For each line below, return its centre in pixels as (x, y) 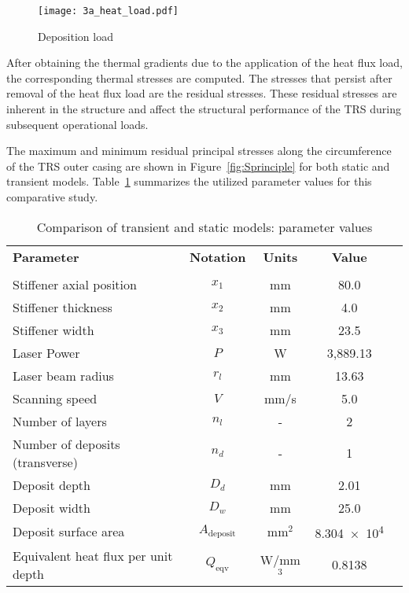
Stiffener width (53, 330)
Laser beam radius (63, 375)
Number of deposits (66, 444)
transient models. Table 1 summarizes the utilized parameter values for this (189, 181)
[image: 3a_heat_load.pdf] (108, 11)
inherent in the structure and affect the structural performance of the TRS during (204, 109)
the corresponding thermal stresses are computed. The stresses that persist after (199, 77)
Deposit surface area (69, 532)
